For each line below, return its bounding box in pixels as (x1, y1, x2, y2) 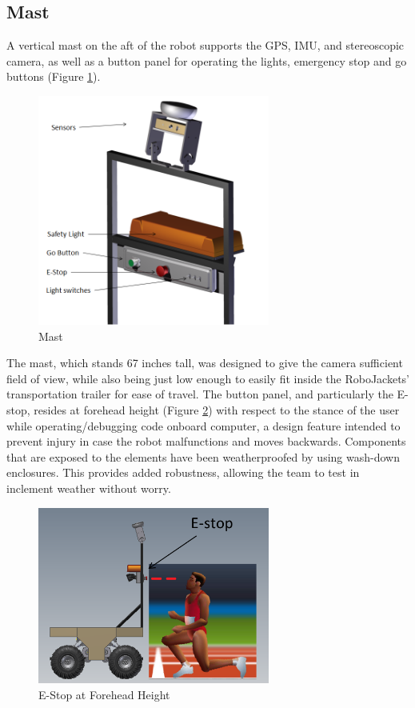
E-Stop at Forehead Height (38, 686, 170, 702)
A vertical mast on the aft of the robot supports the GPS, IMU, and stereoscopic (6, 37, 405, 54)
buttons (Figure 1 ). (6, 68, 101, 85)
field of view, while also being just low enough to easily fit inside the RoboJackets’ (6, 370, 409, 386)
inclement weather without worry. (6, 480, 171, 497)
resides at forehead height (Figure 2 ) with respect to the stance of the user (34, 402, 400, 418)
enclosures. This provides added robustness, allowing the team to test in (6, 464, 360, 481)
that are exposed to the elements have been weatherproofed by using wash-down (6, 448, 400, 465)
